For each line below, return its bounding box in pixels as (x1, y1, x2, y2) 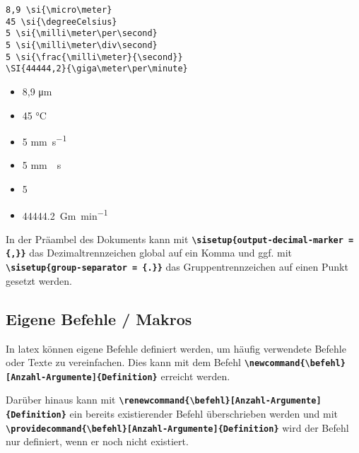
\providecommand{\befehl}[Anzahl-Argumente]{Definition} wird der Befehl (6, 420, 349, 435)
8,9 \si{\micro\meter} (6, 5, 112, 15)
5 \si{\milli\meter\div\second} (6, 40, 158, 50)
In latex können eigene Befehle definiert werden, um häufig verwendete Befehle (6, 341, 346, 355)
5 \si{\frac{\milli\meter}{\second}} (6, 52, 183, 62)
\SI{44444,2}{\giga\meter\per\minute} (6, 64, 188, 74)
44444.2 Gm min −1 (22, 206, 108, 223)
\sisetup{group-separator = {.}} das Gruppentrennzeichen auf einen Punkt (6, 259, 348, 274)
